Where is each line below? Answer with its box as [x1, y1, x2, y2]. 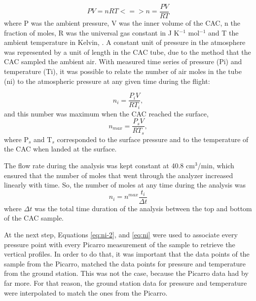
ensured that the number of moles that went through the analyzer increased [4, 170, 233, 180]
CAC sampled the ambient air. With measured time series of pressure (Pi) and [4, 56, 242, 67]
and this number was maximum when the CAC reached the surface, [4, 108, 209, 118]
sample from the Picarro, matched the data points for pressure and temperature [4, 258, 246, 268]
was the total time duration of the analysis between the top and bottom [34, 203, 252, 213]
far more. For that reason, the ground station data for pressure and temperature [4, 278, 247, 288]
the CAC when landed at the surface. [4, 144, 117, 154]
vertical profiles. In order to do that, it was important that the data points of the [4, 249, 250, 259]
